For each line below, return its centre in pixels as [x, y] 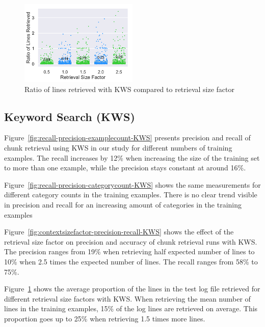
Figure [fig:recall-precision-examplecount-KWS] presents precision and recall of [127, 138]
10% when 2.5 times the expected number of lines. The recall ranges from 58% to [131, 262]
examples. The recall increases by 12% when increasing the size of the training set [132, 157]
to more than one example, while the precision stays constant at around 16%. [125, 168]
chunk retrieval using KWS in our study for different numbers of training [118, 148]
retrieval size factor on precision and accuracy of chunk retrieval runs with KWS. [131, 241]
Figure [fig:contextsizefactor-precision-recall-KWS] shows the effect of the [119, 232]
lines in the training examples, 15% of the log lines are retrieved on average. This [131, 308]
